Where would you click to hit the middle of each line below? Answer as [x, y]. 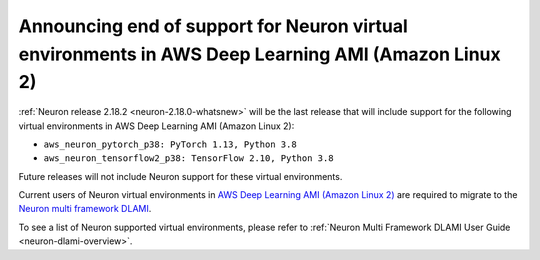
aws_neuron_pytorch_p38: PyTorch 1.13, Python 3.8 [170, 144]
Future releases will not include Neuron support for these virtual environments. [180, 176]
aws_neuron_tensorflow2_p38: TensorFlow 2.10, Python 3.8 [188, 158]
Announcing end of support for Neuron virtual [213, 26]
